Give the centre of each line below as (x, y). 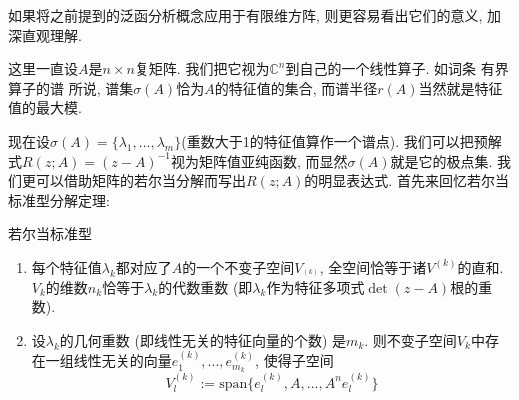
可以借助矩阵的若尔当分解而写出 (140, 180)
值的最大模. (45, 107)
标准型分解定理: (59, 199)
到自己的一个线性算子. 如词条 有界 (397, 68)
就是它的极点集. (441, 160)
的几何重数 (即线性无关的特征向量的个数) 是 (203, 339)
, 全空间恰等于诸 (373, 266)
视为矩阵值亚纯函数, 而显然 (259, 160)
